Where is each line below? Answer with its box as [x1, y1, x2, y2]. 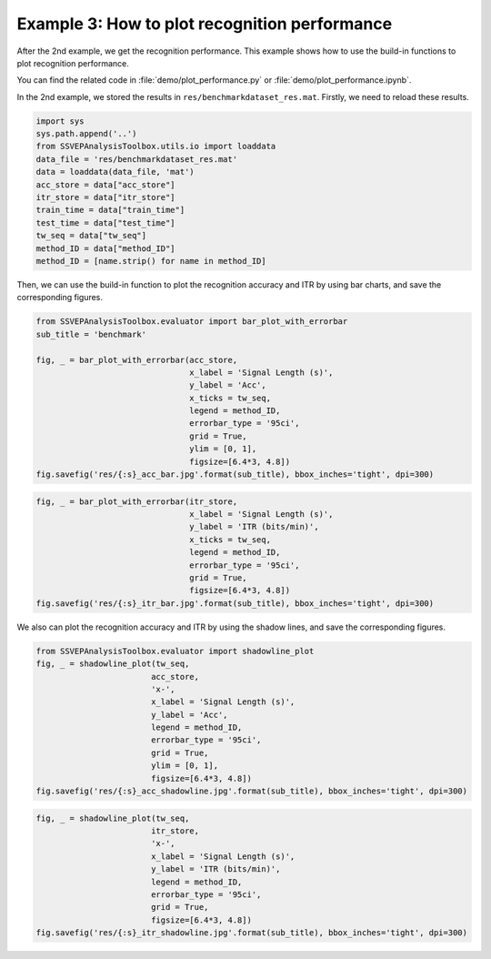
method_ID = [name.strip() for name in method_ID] [35, 256, 267, 266]
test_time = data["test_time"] [35, 217, 176, 227]
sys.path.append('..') [35, 128, 137, 139]
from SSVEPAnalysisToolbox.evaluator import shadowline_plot [35, 646, 315, 656]
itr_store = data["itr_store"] [35, 192, 176, 203]
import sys [35, 116, 85, 126]
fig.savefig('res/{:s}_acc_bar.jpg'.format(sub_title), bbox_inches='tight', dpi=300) [35, 469, 435, 479]
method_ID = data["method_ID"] [35, 243, 176, 254]
